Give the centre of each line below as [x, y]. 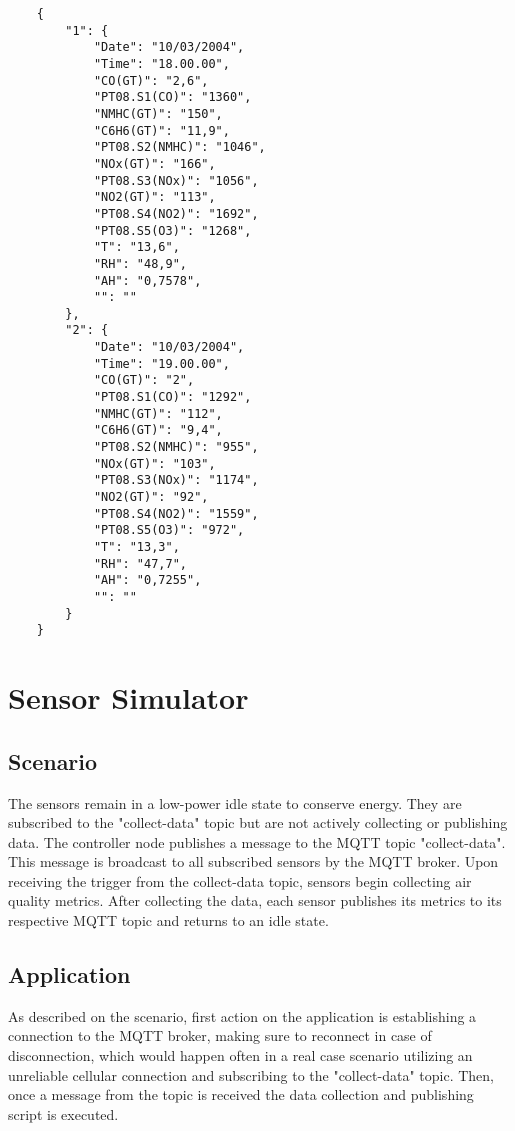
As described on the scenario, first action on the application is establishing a [242, 1015]
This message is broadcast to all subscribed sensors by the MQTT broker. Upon [253, 861]
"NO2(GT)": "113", [154, 197]
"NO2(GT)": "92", [151, 497]
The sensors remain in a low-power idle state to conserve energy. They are [235, 802]
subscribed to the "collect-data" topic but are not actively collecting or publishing [258, 822]
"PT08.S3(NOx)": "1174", [176, 480]
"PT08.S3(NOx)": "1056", [176, 180]
